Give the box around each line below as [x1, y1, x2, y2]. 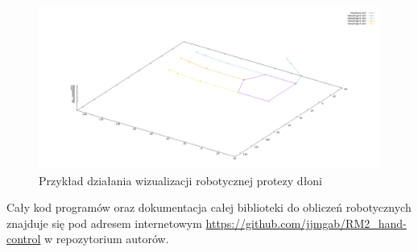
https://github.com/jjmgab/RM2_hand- [205, 214, 407, 231]
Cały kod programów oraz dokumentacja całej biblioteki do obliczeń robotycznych [6, 199, 412, 216]
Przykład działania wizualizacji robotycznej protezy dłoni [39, 171, 323, 188]
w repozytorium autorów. [44, 230, 169, 247]
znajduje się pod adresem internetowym [6, 214, 202, 231]
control [6, 230, 41, 247]
